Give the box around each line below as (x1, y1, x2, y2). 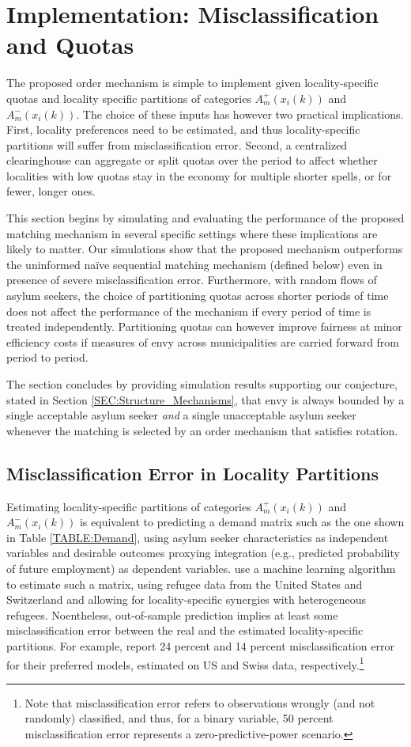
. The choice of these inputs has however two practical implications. (76, 105, 404, 122)
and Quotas (6, 28, 134, 61)
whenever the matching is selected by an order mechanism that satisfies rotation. (6, 422, 398, 438)
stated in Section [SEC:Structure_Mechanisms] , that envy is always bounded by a (6, 391, 405, 408)
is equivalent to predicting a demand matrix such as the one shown (79, 514, 405, 530)
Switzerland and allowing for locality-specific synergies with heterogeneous (6, 591, 367, 608)
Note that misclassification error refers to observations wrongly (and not (25, 694, 375, 711)
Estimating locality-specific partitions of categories (6, 498, 251, 514)
